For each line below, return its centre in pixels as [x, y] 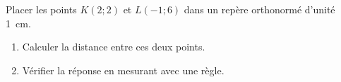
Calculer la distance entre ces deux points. [114, 47]
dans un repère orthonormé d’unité [259, 9]
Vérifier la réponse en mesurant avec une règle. [123, 70]
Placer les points [41, 9]
